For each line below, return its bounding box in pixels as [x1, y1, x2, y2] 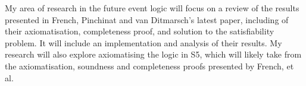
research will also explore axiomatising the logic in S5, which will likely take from [5, 48, 302, 60]
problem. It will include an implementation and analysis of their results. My [5, 36, 282, 49]
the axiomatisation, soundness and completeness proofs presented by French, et [5, 59, 294, 72]
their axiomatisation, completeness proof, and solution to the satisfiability [5, 25, 274, 37]
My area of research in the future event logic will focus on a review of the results [5, 2, 299, 14]
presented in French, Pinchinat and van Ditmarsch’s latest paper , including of [5, 13, 289, 26]
